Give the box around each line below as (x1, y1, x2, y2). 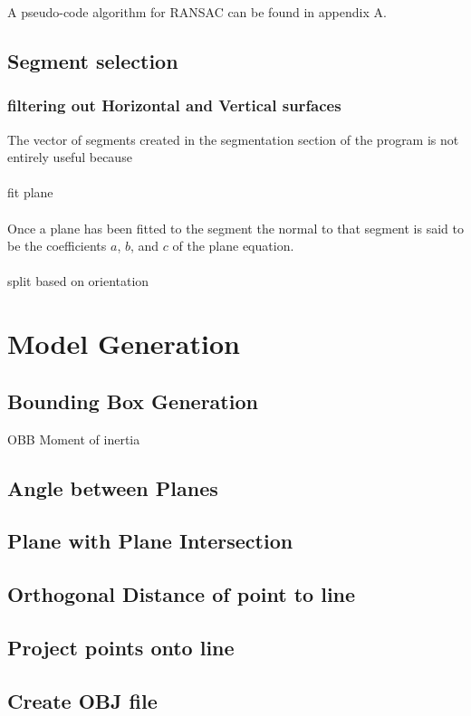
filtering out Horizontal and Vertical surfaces (7, 94, 341, 117)
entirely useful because (7, 148, 132, 167)
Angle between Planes (7, 473, 218, 501)
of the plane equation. (172, 236, 294, 255)
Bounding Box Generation (7, 387, 258, 415)
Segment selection (7, 46, 178, 74)
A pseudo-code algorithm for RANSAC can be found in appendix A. (7, 3, 387, 21)
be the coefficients (7, 236, 107, 255)
